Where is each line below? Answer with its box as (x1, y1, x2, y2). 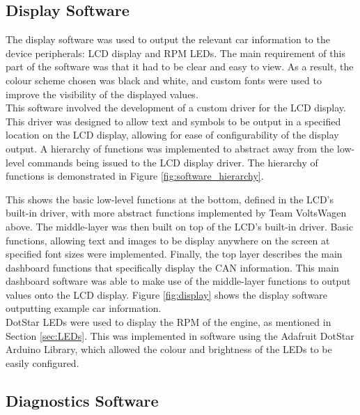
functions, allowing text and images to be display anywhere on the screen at (6, 233, 330, 247)
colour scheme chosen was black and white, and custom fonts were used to (6, 72, 322, 87)
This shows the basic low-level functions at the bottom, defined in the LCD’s (6, 191, 334, 206)
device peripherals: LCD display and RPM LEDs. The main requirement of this (6, 45, 345, 60)
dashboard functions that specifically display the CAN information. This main (6, 260, 339, 274)
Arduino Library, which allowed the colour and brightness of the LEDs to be (6, 342, 332, 357)
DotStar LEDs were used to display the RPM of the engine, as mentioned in (6, 315, 331, 329)
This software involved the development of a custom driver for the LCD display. (6, 100, 346, 115)
